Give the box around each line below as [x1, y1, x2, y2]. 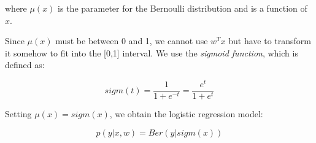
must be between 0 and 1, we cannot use [55, 34, 208, 47]
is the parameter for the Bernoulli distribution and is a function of [58, 2, 307, 14]
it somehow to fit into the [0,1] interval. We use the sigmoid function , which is [5, 46, 298, 59]
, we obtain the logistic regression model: [109, 107, 263, 120]
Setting [5, 107, 32, 120]
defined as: [5, 58, 45, 71]
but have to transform [228, 34, 311, 47]
